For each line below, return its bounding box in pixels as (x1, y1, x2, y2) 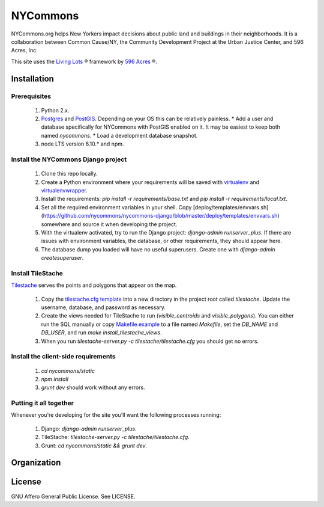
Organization (11, 458, 61, 468)
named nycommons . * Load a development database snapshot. (41, 132, 198, 139)
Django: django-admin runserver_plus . (41, 425, 137, 432)
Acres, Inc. (11, 47, 38, 54)
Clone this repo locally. (41, 170, 98, 177)
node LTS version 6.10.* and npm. (41, 140, 124, 147)
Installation (11, 73, 54, 84)
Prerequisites (11, 92, 51, 100)
